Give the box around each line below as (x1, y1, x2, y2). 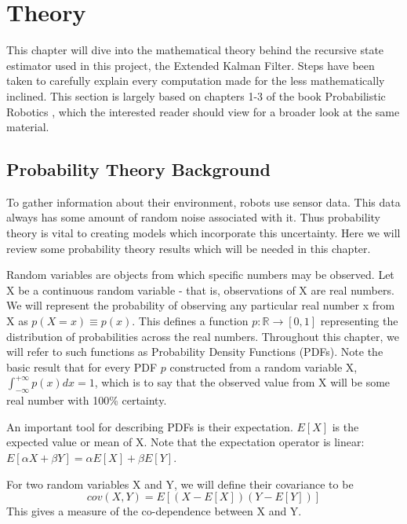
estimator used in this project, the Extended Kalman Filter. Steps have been (6, 57, 375, 73)
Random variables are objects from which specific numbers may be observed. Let (6, 266, 394, 283)
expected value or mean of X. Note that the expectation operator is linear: (6, 434, 365, 450)
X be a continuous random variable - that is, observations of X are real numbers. (6, 281, 394, 298)
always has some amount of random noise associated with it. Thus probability (6, 209, 380, 225)
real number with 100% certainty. (6, 392, 167, 409)
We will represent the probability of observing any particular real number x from (6, 297, 395, 313)
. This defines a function (132, 313, 249, 329)
